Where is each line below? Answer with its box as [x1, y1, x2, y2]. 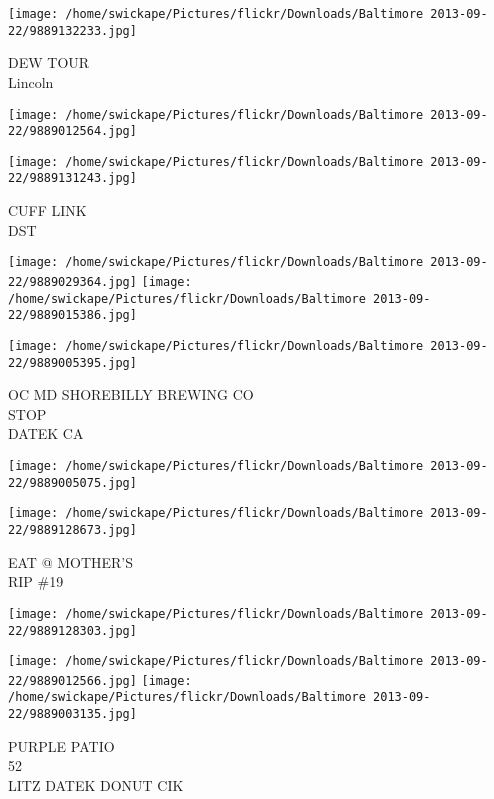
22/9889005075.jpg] [8, 475, 137, 490]
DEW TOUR [8, 52, 90, 73]
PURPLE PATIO [8, 735, 115, 756]
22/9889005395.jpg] [8, 355, 137, 370]
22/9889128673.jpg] [8, 523, 137, 537]
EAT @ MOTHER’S [8, 551, 134, 572]
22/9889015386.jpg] [8, 308, 137, 323]
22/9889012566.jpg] [8, 673, 137, 688]
